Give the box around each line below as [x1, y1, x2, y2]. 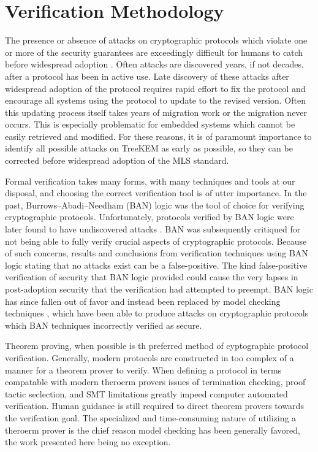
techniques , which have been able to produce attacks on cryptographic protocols [5, 307, 309, 320]
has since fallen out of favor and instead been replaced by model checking [5, 294, 281, 307]
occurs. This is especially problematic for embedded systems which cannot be [5, 118, 295, 131]
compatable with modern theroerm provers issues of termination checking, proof [5, 375, 306, 388]
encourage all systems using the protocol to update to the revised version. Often [5, 94, 306, 107]
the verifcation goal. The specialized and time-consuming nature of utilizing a [5, 411, 297, 424]
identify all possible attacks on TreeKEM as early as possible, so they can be [5, 142, 293, 155]
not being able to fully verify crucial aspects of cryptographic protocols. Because [5, 234, 307, 247]
